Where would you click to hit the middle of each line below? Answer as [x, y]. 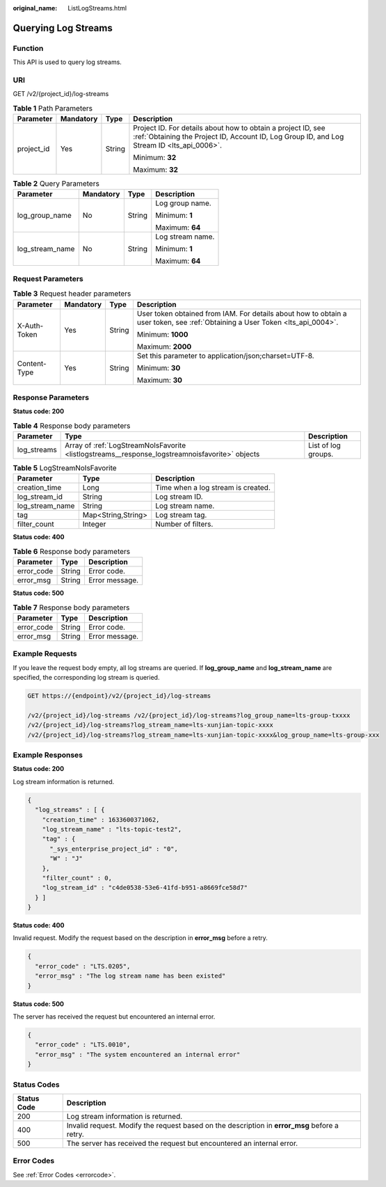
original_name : [35, 8]
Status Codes [36, 1084]
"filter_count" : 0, [77, 878]
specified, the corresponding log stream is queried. [86, 678]
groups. [321, 454]
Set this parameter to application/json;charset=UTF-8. [225, 356]
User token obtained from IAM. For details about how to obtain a [242, 313]
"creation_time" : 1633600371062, [101, 820]
